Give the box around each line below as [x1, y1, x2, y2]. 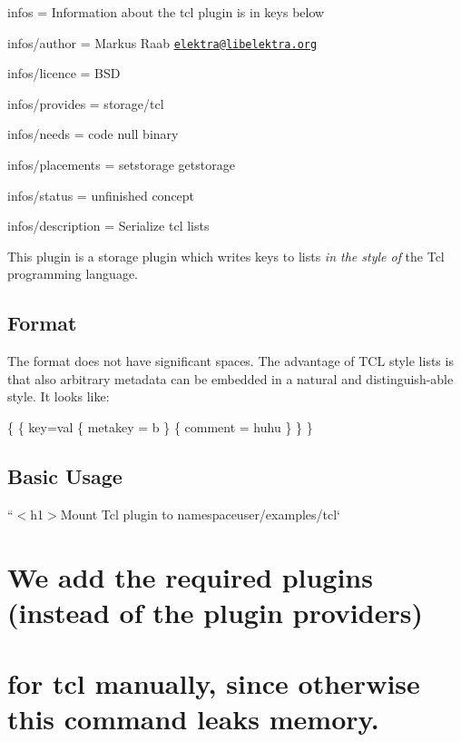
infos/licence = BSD [7, 64, 121, 83]
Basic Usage [7, 461, 123, 490]
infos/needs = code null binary [7, 124, 179, 143]
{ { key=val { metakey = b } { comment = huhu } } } [7, 417, 313, 436]
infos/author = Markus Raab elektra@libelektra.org [7, 33, 318, 52]
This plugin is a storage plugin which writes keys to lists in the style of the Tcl [7, 246, 445, 265]
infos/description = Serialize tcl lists [7, 216, 210, 235]
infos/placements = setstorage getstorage [7, 155, 235, 174]
